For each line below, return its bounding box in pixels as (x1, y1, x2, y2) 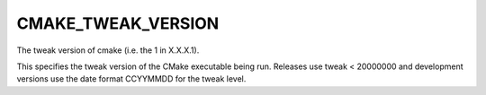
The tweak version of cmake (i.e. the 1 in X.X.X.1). (16, 45, 200, 56)
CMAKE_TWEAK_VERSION (16, 13, 220, 33)
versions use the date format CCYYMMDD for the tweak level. (16, 73, 247, 84)
